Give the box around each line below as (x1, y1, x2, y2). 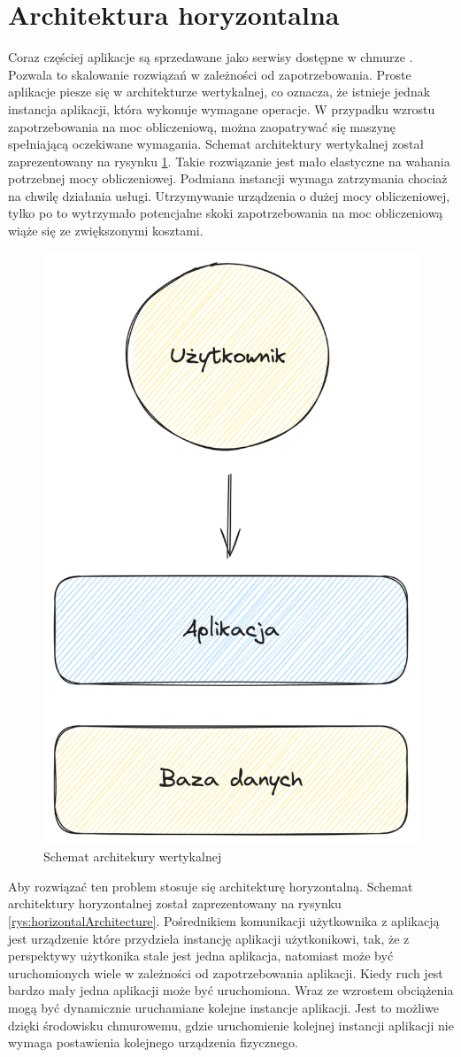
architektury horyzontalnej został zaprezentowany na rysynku (8, 894, 342, 913)
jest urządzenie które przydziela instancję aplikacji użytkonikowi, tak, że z (8, 929, 410, 947)
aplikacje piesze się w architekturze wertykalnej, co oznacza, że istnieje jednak (8, 82, 431, 101)
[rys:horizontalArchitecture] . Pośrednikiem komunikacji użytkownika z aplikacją (8, 912, 440, 930)
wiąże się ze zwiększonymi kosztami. (8, 221, 204, 240)
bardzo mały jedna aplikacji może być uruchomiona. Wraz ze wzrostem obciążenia (8, 981, 454, 999)
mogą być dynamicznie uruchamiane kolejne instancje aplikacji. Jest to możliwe (8, 998, 439, 1016)
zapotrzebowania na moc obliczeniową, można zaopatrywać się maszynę (8, 117, 396, 135)
